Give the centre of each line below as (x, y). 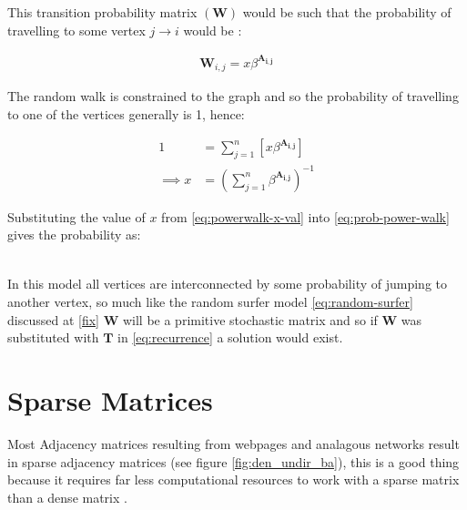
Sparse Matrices (110, 399)
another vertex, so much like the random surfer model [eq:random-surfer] (210, 302)
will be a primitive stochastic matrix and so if (250, 319)
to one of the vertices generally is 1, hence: (126, 113)
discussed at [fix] (53, 319)
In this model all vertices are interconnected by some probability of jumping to (227, 284)
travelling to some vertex (76, 30)
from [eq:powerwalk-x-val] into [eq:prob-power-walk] (305, 216)
